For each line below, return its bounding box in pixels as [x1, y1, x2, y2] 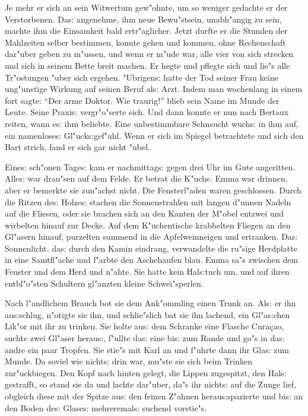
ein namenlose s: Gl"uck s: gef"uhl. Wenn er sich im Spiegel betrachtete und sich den [5, 129, 304, 141]
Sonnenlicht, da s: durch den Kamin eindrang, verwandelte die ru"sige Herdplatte [5, 242, 297, 254]
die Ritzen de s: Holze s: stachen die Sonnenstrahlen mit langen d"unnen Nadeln [5, 195, 291, 208]
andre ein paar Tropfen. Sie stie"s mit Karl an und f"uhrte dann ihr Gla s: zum [5, 343, 289, 355]
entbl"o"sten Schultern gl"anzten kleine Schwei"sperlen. [5, 277, 204, 289]
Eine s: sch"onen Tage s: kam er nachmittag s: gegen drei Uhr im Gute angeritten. [5, 160, 296, 173]
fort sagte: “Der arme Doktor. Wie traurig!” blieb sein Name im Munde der [5, 94, 280, 106]
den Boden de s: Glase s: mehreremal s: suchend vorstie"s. [5, 401, 207, 414]
